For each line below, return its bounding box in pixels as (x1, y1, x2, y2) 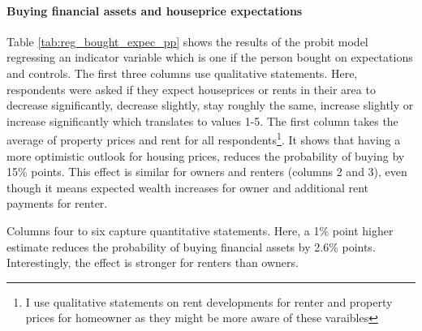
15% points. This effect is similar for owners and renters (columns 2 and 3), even (6, 163, 407, 180)
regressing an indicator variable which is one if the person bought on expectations (6, 49, 413, 66)
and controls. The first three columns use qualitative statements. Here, (6, 64, 358, 81)
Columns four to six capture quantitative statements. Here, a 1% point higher (6, 221, 394, 239)
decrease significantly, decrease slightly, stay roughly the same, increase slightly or (6, 97, 414, 114)
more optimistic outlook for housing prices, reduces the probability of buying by (6, 147, 405, 164)
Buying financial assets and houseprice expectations (6, 2, 303, 19)
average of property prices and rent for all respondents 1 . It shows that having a (6, 129, 401, 148)
